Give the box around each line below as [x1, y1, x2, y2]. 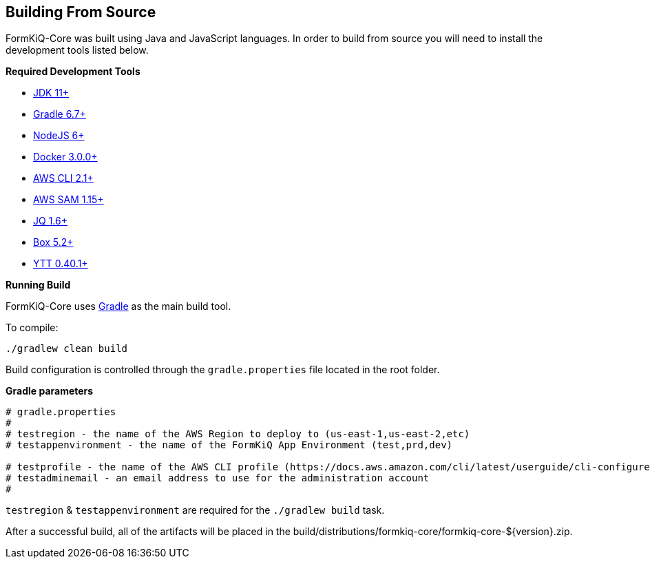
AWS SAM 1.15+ [33, 194, 104, 206]
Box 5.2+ [33, 236, 74, 249]
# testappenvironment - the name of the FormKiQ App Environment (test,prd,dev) [6, 439, 453, 451]
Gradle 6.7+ [33, 108, 86, 121]
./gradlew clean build [6, 343, 128, 355]
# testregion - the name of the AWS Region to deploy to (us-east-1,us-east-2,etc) [6, 428, 470, 440]
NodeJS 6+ [33, 129, 85, 142]
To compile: [6, 322, 59, 334]
